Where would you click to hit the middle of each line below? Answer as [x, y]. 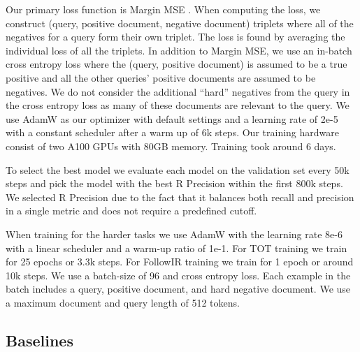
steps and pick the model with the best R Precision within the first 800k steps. [174, 183]
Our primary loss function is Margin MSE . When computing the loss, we [163, 9]
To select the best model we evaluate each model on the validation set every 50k [178, 169]
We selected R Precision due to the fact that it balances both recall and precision [180, 197]
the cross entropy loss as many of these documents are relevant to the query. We [178, 105]
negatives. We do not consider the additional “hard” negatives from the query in [178, 91]
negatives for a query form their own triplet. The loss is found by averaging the [175, 37]
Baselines [39, 340]
